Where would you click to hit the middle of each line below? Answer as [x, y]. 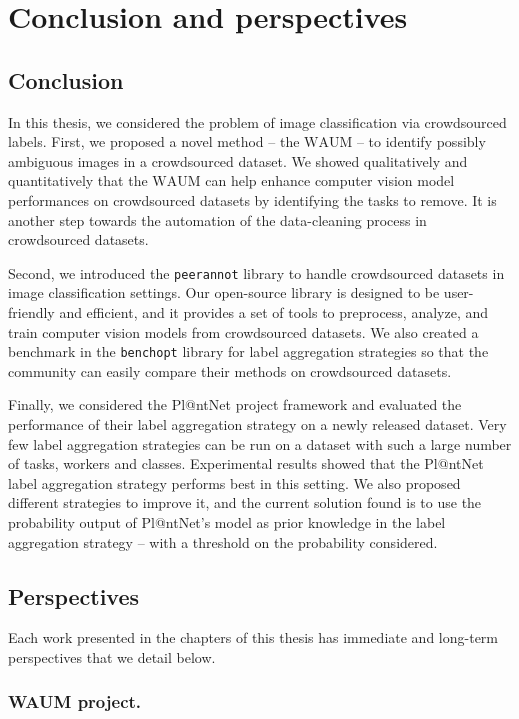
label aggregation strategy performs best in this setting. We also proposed [234, 482]
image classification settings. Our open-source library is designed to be [224, 292]
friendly [31, 311]
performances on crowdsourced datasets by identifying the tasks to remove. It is [252, 199]
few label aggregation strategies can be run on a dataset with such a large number [260, 443]
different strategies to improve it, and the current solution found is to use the [245, 502]
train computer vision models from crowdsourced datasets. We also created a [243, 331]
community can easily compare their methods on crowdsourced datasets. [230, 370]
